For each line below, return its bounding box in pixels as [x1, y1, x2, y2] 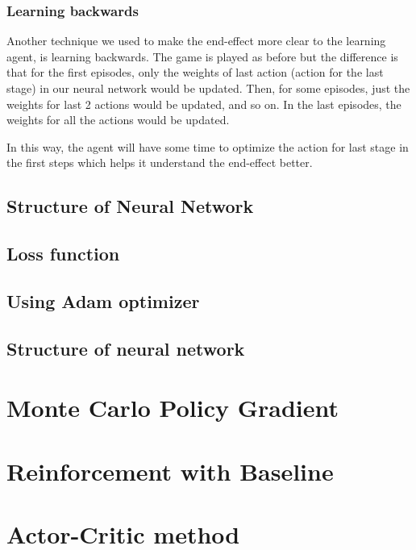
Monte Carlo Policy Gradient [6, 391, 339, 424]
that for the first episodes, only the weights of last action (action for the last [6, 64, 384, 81]
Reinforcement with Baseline [6, 454, 334, 487]
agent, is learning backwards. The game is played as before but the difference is [6, 48, 398, 65]
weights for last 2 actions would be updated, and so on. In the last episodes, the [6, 95, 401, 112]
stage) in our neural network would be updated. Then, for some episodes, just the [6, 80, 410, 96]
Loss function [6, 241, 120, 266]
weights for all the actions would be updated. [6, 111, 230, 128]
